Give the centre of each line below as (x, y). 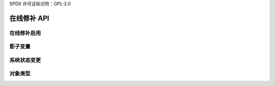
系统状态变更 (25, 60)
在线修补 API (29, 18)
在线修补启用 (25, 33)
